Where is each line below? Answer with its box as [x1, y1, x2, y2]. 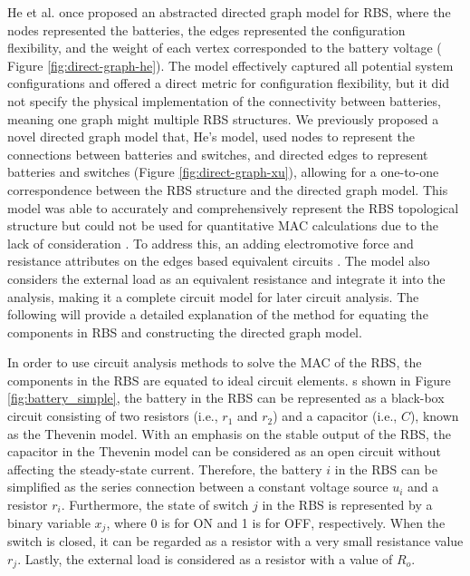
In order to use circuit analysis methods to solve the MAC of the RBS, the [7, 353, 422, 372]
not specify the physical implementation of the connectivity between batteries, [7, 91, 441, 110]
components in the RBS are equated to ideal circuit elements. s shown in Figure [7, 370, 451, 389]
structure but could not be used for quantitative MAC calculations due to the [7, 216, 438, 235]
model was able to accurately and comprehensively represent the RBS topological [7, 198, 459, 217]
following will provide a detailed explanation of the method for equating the [7, 305, 428, 324]
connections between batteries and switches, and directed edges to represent [7, 144, 428, 163]
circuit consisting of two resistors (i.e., [7, 406, 218, 425]
